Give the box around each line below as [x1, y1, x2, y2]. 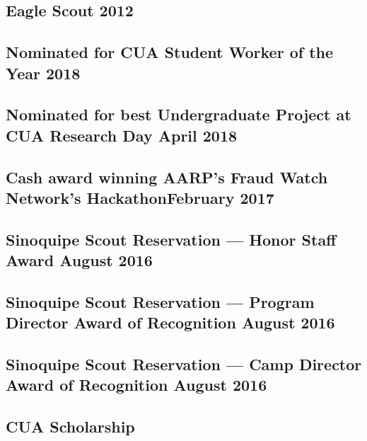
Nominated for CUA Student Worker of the [6, 41, 334, 63]
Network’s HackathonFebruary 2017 [6, 186, 274, 208]
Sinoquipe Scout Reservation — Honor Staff [6, 228, 337, 250]
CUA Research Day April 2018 [6, 124, 238, 146]
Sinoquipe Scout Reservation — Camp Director [6, 353, 362, 375]
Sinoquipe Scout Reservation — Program [6, 290, 315, 312]
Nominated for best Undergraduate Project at [6, 103, 351, 125]
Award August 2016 [6, 249, 153, 271]
